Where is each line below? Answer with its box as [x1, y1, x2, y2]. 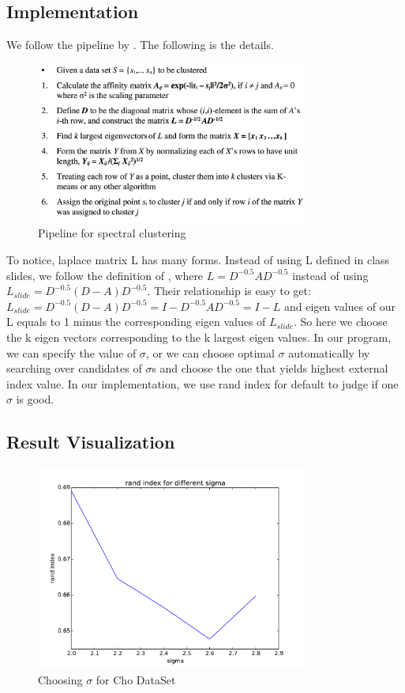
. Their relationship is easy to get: [147, 282, 311, 299]
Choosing [38, 672, 83, 688]
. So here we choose [294, 313, 388, 330]
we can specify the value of [6, 344, 137, 361]
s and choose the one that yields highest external [152, 360, 388, 377]
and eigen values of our [284, 297, 396, 314]
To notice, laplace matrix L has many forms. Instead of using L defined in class [6, 252, 390, 268]
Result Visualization [6, 430, 175, 454]
